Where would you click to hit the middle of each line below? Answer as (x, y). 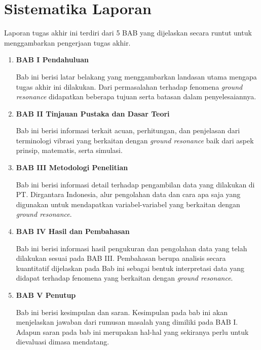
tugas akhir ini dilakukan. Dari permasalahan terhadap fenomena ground (129, 86)
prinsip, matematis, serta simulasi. (69, 150)
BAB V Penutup (46, 295)
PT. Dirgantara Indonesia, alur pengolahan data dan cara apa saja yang (128, 194)
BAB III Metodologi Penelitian (72, 167)
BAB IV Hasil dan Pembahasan (73, 231)
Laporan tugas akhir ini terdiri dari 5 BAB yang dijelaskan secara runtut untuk (128, 33)
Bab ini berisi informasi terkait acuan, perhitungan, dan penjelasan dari (128, 130)
